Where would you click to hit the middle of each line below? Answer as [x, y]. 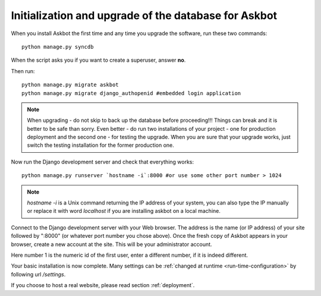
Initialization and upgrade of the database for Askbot [144, 15]
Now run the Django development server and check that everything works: [103, 162]
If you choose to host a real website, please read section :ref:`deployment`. [103, 285]
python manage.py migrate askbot [70, 85]
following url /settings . [38, 274]
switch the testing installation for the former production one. [101, 145]
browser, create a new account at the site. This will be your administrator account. [111, 244]
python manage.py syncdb [58, 47]
